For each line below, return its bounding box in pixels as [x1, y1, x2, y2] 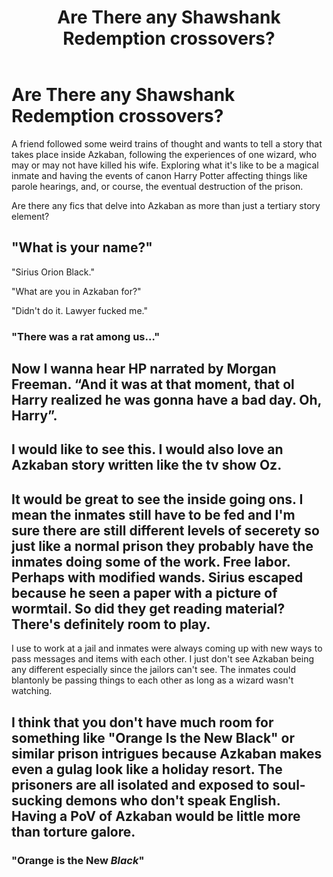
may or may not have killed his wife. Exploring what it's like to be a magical [11, 159, 319, 171]
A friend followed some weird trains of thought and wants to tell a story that [11, 137, 323, 150]
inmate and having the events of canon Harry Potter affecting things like [11, 169, 308, 181]
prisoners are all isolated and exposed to [11, 776, 270, 793]
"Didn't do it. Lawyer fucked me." [11, 304, 148, 316]
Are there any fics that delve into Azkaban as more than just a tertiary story [11, 199, 321, 211]
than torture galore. [11, 823, 136, 840]
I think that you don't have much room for [11, 714, 274, 731]
